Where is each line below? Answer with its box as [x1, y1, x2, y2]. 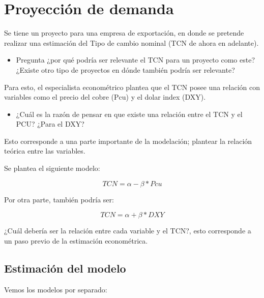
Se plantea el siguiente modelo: [4, 163, 100, 173]
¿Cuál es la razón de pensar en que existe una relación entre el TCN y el [16, 108, 243, 119]
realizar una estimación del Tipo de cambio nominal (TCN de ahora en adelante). [4, 37, 259, 48]
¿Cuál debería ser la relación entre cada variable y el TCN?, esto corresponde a [4, 225, 251, 236]
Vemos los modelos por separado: [4, 284, 107, 294]
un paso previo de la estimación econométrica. [4, 235, 148, 246]
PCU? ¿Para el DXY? [16, 118, 84, 129]
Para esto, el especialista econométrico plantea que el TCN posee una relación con [4, 81, 260, 92]
